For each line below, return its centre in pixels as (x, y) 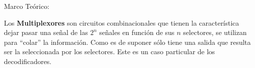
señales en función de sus (137, 32)
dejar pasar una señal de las (46, 32)
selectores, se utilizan (215, 32)
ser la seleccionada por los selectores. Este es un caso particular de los (109, 51)
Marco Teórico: (27, 6)
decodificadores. (28, 61)
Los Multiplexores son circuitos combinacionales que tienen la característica (122, 22)
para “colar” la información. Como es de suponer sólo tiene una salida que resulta (127, 42)
